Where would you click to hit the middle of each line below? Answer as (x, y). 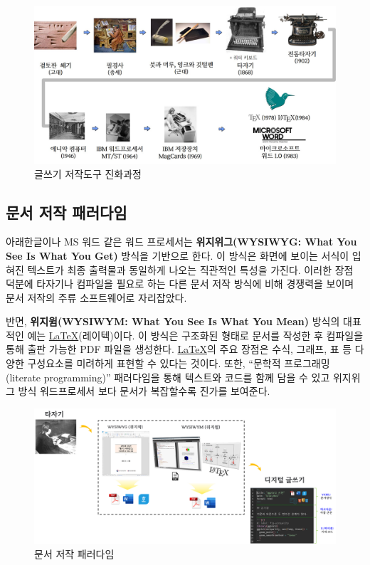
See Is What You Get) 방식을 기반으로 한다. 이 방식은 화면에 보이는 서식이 (178, 255)
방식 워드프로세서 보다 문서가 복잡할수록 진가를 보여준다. (144, 391)
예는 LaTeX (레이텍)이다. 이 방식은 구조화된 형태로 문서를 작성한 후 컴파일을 (195, 335)
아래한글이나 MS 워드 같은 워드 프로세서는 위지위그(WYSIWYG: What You (181, 242)
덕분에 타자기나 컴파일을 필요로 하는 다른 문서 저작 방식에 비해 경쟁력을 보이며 (180, 284)
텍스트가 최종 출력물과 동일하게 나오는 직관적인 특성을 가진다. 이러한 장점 (190, 269)
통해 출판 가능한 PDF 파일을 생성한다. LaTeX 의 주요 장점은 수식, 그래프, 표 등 (179, 349)
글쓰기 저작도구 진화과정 (88, 173)
